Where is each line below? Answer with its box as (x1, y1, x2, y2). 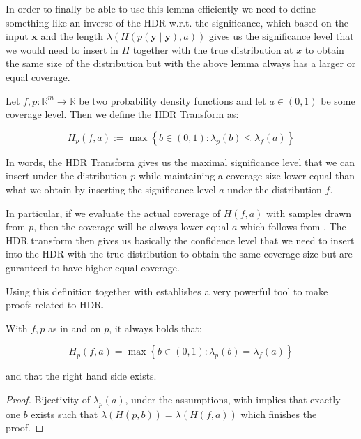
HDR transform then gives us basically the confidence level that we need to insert (6, 232, 355, 247)
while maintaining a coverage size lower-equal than (138, 168, 355, 183)
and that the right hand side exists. (6, 369, 157, 383)
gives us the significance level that (208, 29, 354, 43)
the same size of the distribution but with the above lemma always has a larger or (6, 56, 356, 70)
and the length (40, 29, 103, 43)
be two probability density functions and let (79, 93, 266, 107)
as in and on (48, 320, 101, 335)
